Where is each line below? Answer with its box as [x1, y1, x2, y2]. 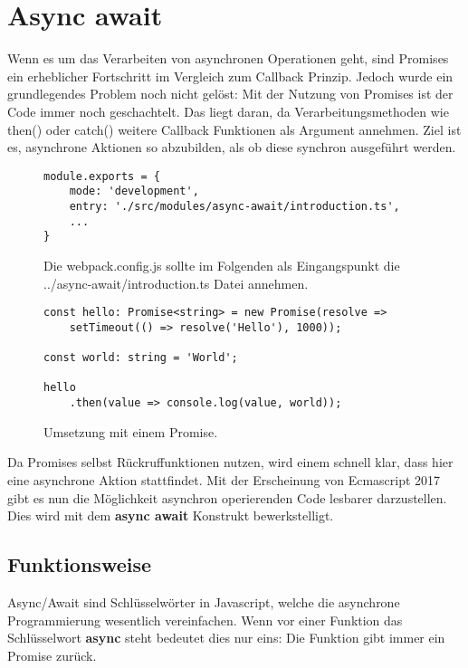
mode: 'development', [69, 185, 199, 198]
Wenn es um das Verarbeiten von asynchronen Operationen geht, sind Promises [7, 49, 449, 68]
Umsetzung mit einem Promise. [43, 422, 218, 441]
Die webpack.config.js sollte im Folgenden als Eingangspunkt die [43, 255, 400, 274]
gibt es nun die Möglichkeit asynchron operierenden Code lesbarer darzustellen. [7, 488, 447, 507]
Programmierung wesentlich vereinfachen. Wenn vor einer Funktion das [7, 610, 403, 629]
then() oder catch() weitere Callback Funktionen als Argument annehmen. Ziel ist [7, 119, 462, 138]
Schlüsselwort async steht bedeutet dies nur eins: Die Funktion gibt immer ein [7, 628, 445, 647]
